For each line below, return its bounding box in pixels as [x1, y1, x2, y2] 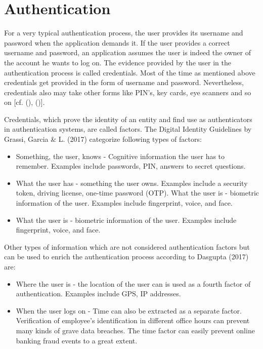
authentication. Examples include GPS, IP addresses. [16, 288, 181, 299]
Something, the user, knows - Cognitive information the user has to [16, 150, 225, 161]
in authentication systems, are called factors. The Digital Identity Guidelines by [4, 124, 252, 134]
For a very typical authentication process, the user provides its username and [4, 27, 243, 38]
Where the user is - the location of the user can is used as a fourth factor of [16, 278, 251, 289]
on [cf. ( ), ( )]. [4, 97, 45, 107]
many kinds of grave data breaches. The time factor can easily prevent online [16, 325, 255, 335]
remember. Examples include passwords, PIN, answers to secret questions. [16, 161, 246, 171]
